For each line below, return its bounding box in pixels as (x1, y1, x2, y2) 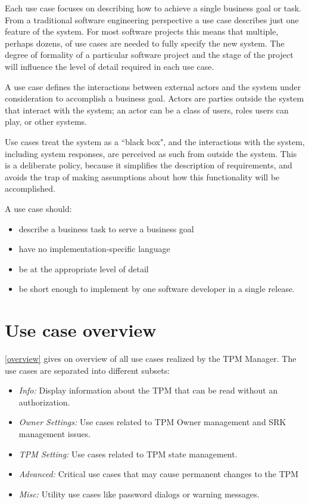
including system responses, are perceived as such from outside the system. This (5, 147, 297, 159)
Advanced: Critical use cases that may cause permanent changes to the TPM (18, 468, 299, 480)
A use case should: (5, 202, 72, 214)
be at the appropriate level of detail (18, 262, 149, 275)
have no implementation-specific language (18, 242, 170, 255)
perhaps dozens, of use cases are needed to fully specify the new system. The (5, 36, 285, 49)
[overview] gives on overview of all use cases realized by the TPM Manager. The (5, 352, 296, 364)
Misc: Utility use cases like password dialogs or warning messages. (18, 487, 260, 500)
